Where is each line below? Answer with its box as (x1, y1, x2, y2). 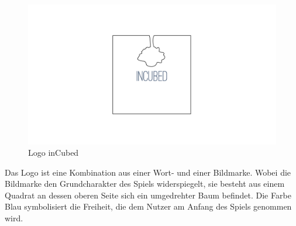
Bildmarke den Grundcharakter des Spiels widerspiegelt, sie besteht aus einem (5, 177, 285, 190)
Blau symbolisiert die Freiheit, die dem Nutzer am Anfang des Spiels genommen (5, 200, 292, 213)
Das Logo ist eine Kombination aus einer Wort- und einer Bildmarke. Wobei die (5, 166, 291, 178)
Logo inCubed (28, 146, 79, 159)
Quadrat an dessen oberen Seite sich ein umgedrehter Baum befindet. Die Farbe (5, 189, 291, 201)
